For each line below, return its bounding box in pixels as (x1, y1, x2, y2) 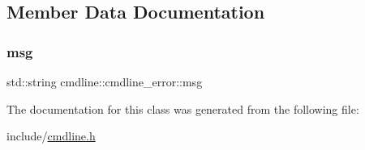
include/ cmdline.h (6, 127, 96, 144)
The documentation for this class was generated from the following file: (6, 100, 359, 117)
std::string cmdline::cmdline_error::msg (6, 73, 203, 90)
